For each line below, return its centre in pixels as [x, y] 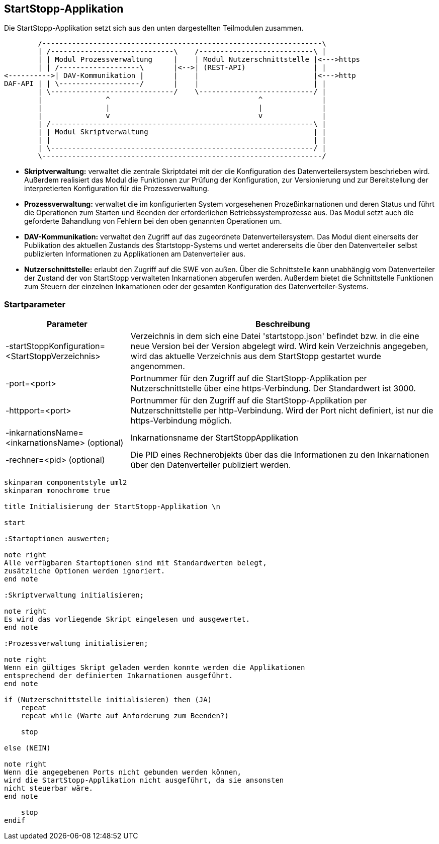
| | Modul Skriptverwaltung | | [182, 132]
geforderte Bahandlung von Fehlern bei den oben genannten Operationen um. [153, 221]
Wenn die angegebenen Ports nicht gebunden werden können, [123, 772]
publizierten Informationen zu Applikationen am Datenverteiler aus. [135, 254]
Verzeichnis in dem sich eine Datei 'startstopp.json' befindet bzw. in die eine [275, 336]
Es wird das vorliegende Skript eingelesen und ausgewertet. [127, 619]
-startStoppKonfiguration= [56, 346]
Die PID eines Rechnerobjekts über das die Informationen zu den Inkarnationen [280, 455]
